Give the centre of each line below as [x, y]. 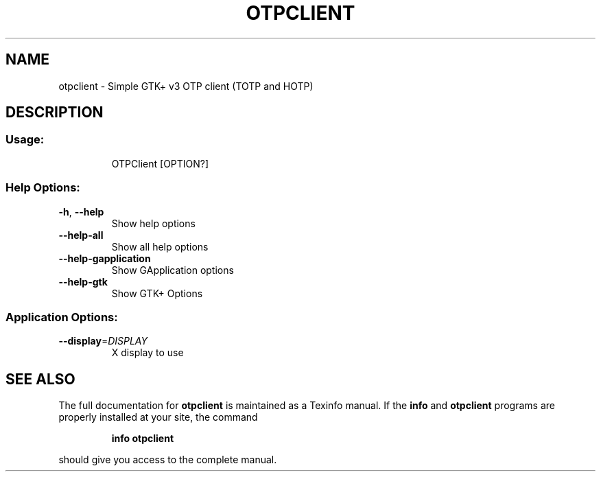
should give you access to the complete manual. [168, 460]
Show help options [153, 223]
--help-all [81, 235]
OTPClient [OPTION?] [160, 163]
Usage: [25, 140]
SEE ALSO [40, 379]
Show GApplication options [173, 270]
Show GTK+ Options [157, 293]
